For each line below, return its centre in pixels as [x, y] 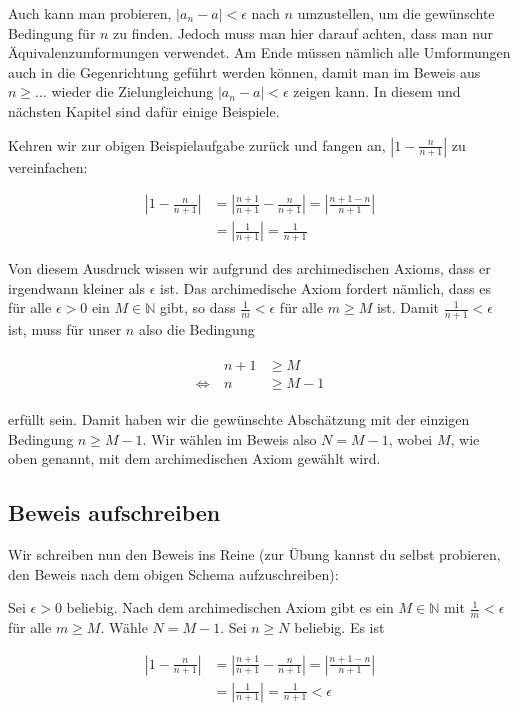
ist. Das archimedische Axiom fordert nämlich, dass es [325, 287]
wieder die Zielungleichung [132, 91]
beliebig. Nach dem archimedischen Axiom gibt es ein [230, 607]
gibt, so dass [197, 307]
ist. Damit [408, 307]
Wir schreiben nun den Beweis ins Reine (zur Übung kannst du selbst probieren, [254, 553]
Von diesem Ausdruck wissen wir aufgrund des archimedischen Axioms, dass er [249, 268]
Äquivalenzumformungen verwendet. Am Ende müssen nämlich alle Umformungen [259, 52]
